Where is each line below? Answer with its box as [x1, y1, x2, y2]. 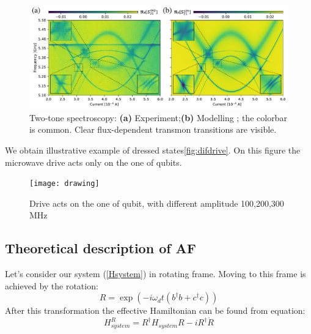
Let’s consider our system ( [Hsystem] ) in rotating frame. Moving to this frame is [5, 267, 306, 280]
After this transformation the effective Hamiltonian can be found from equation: [5, 304, 306, 317]
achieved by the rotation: [5, 279, 98, 292]
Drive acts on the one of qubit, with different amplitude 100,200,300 [29, 196, 284, 209]
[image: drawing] [29, 179, 100, 188]
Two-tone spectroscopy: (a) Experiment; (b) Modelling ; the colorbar [29, 111, 287, 124]
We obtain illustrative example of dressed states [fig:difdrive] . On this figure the [5, 143, 301, 156]
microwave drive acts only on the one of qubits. [5, 155, 182, 168]
